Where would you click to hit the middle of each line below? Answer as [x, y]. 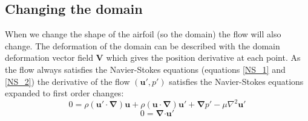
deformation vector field [49, 57]
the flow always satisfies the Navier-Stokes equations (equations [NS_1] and [145, 69]
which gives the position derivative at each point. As [203, 57]
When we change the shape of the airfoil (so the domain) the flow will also [143, 34]
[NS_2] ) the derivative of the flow [67, 81]
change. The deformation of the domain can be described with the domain [143, 45]
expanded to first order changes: [64, 93]
